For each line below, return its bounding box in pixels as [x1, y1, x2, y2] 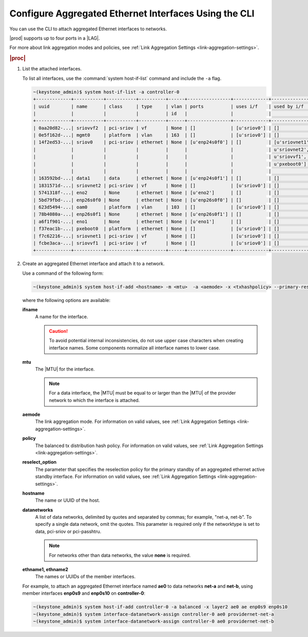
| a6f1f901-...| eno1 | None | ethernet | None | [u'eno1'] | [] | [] [33, 219, 280, 224]
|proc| [9, 55, 26, 62]
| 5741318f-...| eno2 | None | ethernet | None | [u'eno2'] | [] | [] [33, 190, 280, 196]
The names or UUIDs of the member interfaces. [35, 574, 136, 580]
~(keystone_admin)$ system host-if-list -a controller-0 [33, 89, 180, 95]
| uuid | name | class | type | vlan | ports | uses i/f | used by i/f [33, 103, 304, 109]
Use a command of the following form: [22, 270, 104, 276]
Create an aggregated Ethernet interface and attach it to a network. [22, 260, 165, 267]
